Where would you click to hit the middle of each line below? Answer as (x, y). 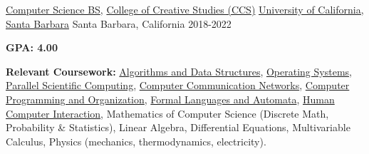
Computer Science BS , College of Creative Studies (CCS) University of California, (185, 9)
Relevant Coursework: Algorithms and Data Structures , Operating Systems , (179, 71)
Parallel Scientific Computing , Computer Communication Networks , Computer (178, 85)
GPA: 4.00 (32, 47)
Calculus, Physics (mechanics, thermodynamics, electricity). (136, 141)
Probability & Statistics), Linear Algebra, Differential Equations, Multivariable (178, 127)
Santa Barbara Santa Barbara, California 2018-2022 (119, 23)
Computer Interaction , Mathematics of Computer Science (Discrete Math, (167, 113)
